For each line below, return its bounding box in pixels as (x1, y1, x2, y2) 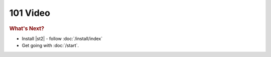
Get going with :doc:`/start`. (22, 43, 79, 49)
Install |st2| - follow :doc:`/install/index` (22, 35, 103, 42)
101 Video (9, 7, 50, 18)
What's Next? (9, 25, 45, 32)
